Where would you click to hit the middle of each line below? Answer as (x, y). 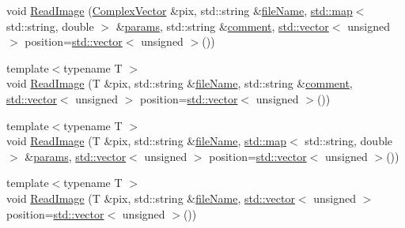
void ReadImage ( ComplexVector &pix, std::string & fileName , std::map (180, 10)
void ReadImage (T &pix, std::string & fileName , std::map (147, 141)
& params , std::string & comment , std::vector (222, 26)
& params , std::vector (76, 156)
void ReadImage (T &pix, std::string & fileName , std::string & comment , (180, 83)
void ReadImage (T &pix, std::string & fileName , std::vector (151, 198)
